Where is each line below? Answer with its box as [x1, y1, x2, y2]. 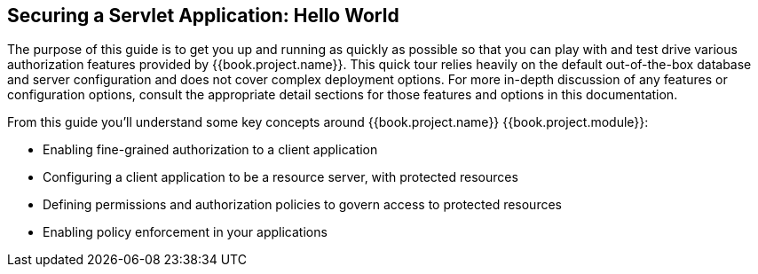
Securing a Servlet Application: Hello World [7, 4, 399, 27]
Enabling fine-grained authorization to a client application [43, 142, 378, 158]
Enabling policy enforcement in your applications [43, 224, 328, 240]
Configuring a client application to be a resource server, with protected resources [43, 169, 518, 185]
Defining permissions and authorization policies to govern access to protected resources [43, 197, 562, 213]
